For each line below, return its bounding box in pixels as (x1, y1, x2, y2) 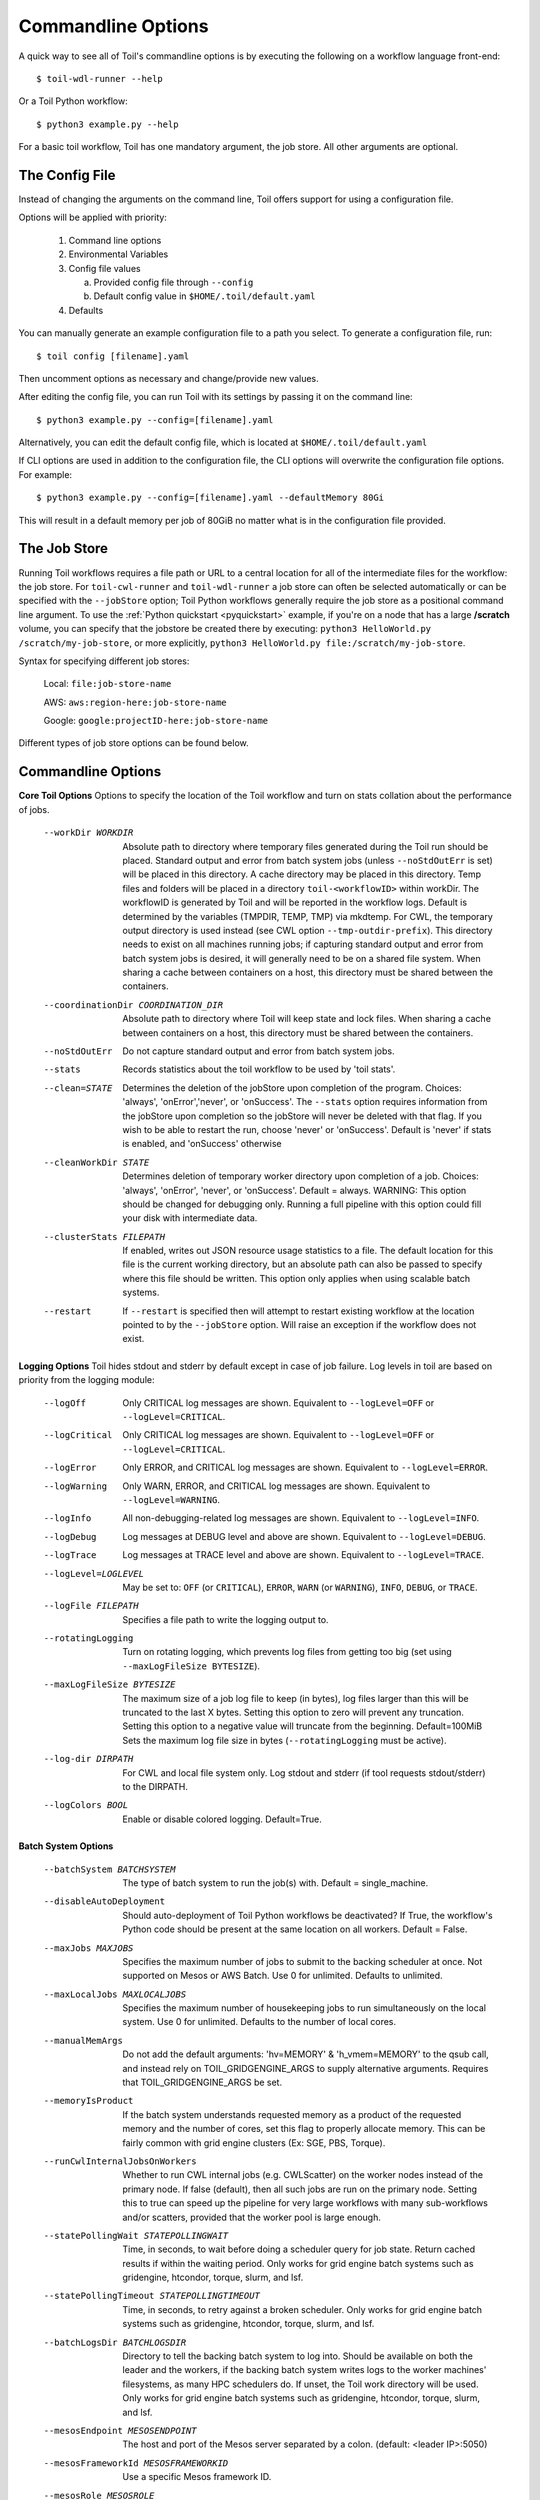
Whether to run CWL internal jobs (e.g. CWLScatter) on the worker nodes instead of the (122, 2169, 484, 2181)
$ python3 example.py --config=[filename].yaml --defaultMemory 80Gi (36, 492, 385, 504)
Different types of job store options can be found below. (18, 737, 249, 749)
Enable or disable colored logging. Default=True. (122, 1813, 322, 1825)
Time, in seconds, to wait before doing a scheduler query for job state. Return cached (122, 2243, 475, 2255)
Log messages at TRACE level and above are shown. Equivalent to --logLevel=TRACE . (122, 1549, 485, 1561)
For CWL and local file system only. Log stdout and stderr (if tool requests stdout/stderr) (122, 1766, 486, 1779)
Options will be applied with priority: (18, 211, 167, 224)
